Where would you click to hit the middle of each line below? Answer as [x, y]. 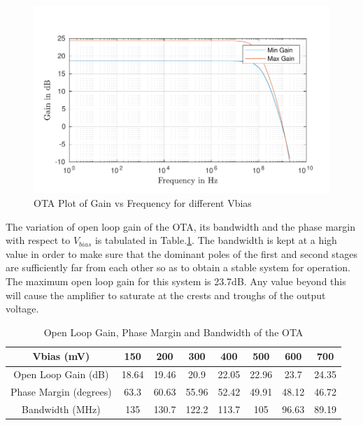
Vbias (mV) [61, 356]
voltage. [22, 309]
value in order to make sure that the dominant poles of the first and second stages [182, 253]
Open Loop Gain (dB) [61, 374]
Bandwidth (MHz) [61, 409]
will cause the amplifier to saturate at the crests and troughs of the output [166, 295]
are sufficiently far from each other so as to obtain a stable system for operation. [178, 267]
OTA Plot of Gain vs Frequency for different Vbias [143, 203]
